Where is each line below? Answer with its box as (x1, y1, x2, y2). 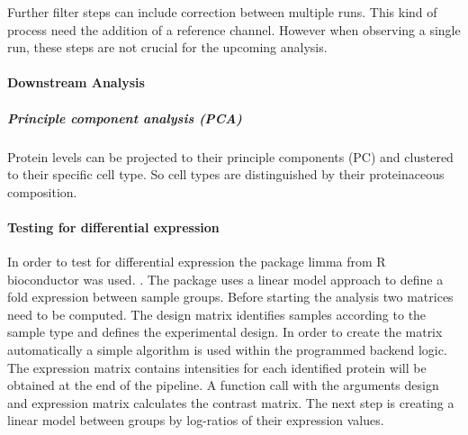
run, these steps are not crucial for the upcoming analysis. (7, 38, 328, 57)
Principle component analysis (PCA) (7, 108, 242, 127)
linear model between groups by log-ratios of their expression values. (7, 411, 384, 430)
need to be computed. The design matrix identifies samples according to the (7, 304, 427, 323)
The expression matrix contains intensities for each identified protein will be (7, 358, 427, 376)
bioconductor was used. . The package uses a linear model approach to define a (7, 269, 444, 288)
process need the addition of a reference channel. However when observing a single (7, 20, 461, 39)
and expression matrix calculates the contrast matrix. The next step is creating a (7, 393, 454, 412)
